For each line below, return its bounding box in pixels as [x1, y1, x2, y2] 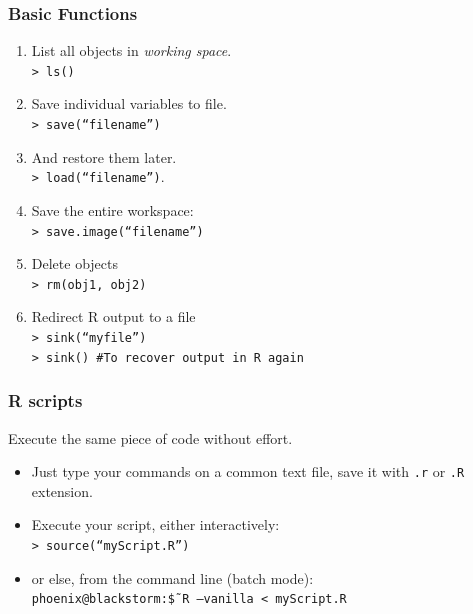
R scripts [8, 388, 83, 413]
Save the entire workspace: [31, 199, 194, 220]
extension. [31, 480, 93, 501]
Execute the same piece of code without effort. [8, 427, 293, 448]
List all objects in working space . [31, 40, 232, 61]
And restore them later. [31, 146, 177, 167]
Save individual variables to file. [31, 93, 227, 114]
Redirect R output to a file [31, 306, 196, 327]
